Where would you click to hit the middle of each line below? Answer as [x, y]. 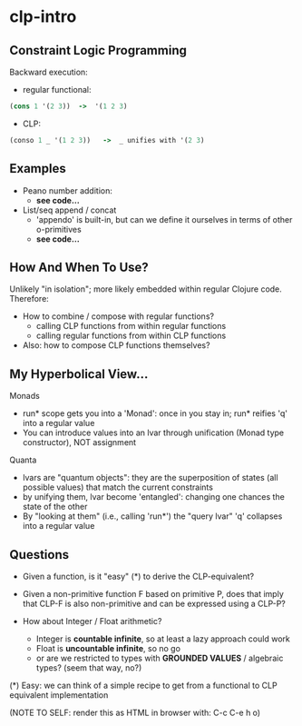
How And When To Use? [79, 267]
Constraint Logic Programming [98, 50]
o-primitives [58, 229]
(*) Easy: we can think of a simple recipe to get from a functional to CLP [144, 685]
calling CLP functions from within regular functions [131, 326]
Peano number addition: [68, 190]
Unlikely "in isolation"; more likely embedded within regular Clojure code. [146, 289]
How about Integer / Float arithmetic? [92, 621]
